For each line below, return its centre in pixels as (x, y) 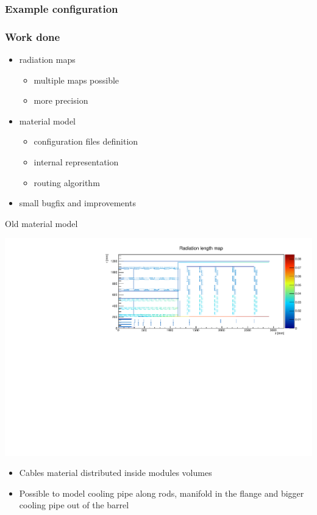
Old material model (41, 223)
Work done (33, 36)
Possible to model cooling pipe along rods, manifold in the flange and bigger (162, 493)
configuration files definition (86, 141)
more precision (61, 100)
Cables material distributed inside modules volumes (116, 473)
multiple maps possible (77, 80)
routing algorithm (67, 182)
